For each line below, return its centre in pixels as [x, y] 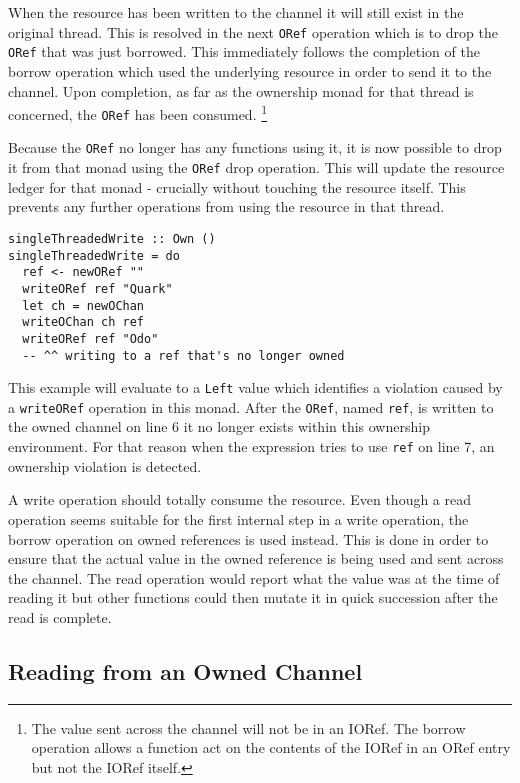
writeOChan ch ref [83, 322]
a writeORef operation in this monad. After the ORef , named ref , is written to [251, 406]
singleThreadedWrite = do [94, 255]
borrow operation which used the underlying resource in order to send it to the [250, 70]
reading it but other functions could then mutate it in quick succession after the [253, 597]
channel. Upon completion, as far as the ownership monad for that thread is [241, 90]
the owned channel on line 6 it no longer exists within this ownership [219, 426]
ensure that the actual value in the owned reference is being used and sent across [256, 558]
